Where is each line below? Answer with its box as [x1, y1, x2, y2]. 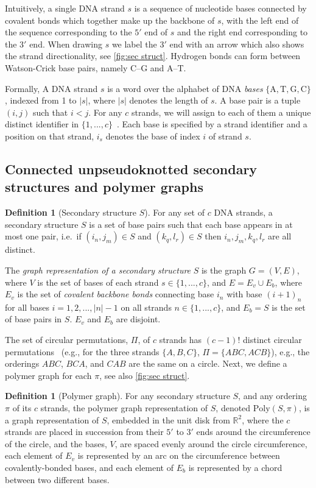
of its [12, 401, 32, 414]
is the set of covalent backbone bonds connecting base [17, 288, 214, 300]
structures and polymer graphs [5, 177, 203, 196]
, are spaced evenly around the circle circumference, [114, 437, 307, 450]
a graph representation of [5, 413, 99, 426]
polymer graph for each [5, 369, 92, 381]
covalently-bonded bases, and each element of [5, 461, 174, 474]
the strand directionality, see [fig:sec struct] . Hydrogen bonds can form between [5, 49, 301, 62]
